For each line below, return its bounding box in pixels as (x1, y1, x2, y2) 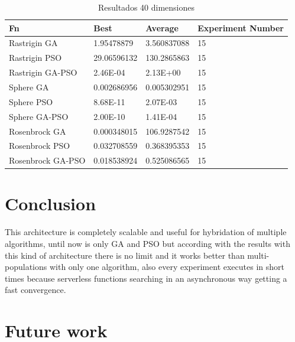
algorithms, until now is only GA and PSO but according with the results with (5, 237, 290, 249)
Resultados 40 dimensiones (98, 1, 194, 13)
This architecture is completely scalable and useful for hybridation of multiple (5, 226, 287, 238)
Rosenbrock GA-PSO (9, 154, 86, 167)
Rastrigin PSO (9, 51, 62, 64)
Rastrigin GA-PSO (9, 66, 77, 79)
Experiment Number (197, 21, 284, 34)
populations (5, 260, 47, 273)
